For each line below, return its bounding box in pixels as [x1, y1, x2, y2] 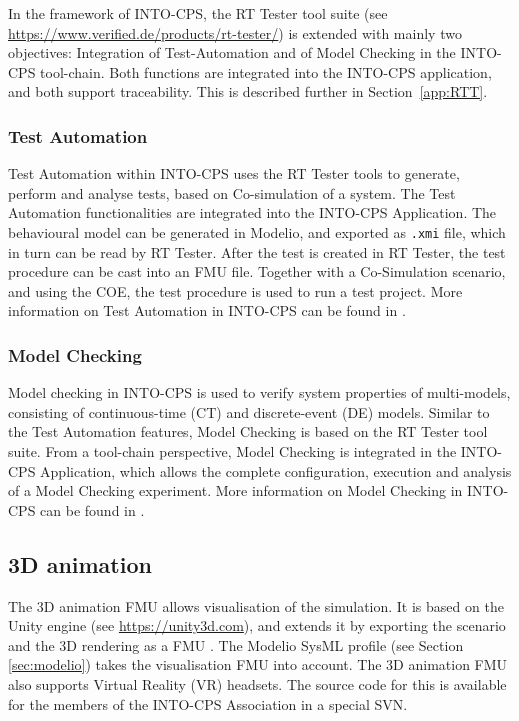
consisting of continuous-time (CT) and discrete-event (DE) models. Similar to [8, 401, 490, 422]
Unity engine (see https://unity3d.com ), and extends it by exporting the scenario [8, 615, 506, 636]
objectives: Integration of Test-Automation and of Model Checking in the [8, 42, 456, 63]
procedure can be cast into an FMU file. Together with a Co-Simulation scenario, [8, 261, 506, 282]
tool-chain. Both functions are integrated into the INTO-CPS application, [40, 61, 492, 82]
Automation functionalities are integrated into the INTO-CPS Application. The [8, 202, 497, 223]
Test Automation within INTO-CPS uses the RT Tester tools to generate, [8, 163, 460, 184]
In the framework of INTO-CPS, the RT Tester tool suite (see [8, 3, 388, 23]
